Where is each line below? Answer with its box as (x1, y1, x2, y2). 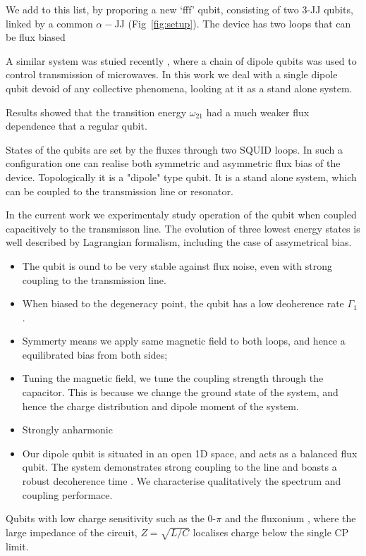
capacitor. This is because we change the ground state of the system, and (22, 385, 338, 400)
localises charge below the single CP (193, 524, 349, 539)
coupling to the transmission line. (22, 272, 166, 287)
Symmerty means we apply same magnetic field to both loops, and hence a (22, 333, 346, 348)
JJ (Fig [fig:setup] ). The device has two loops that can (114, 16, 351, 30)
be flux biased (6, 30, 66, 44)
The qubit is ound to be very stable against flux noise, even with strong (22, 258, 332, 273)
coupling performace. (22, 487, 113, 502)
